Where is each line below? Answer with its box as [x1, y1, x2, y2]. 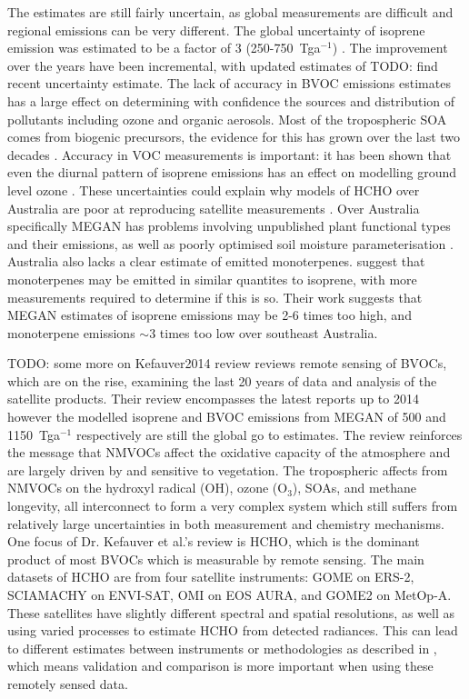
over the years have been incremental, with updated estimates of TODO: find [7, 55, 438, 75]
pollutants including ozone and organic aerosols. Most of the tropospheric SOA [7, 109, 447, 128]
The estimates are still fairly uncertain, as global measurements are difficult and [7, 3, 454, 21]
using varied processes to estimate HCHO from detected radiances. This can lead [7, 621, 458, 640]
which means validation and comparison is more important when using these [7, 656, 434, 675]
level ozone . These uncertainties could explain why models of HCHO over [7, 180, 420, 199]
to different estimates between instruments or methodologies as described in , [7, 638, 437, 657]
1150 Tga [7, 424, 60, 444]
